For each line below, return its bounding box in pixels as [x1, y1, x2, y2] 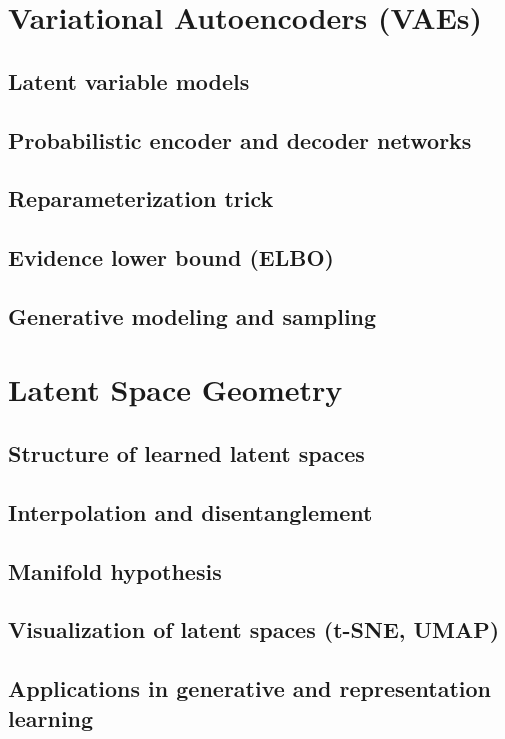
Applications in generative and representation [8, 673, 491, 704]
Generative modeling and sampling [8, 300, 377, 331]
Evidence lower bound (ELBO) [8, 242, 334, 273]
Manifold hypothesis [8, 555, 222, 586]
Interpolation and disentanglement [8, 496, 373, 527]
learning [8, 702, 94, 733]
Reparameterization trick [8, 183, 274, 214]
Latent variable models [8, 65, 250, 96]
